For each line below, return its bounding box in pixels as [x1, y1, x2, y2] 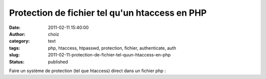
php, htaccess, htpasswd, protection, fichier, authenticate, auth [48, 45, 177, 51]
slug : [9, 52, 20, 58]
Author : [9, 31, 26, 37]
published [48, 59, 68, 65]
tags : [9, 45, 20, 51]
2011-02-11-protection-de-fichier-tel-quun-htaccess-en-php [48, 52, 171, 58]
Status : [9, 59, 25, 65]
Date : [9, 25, 21, 30]
